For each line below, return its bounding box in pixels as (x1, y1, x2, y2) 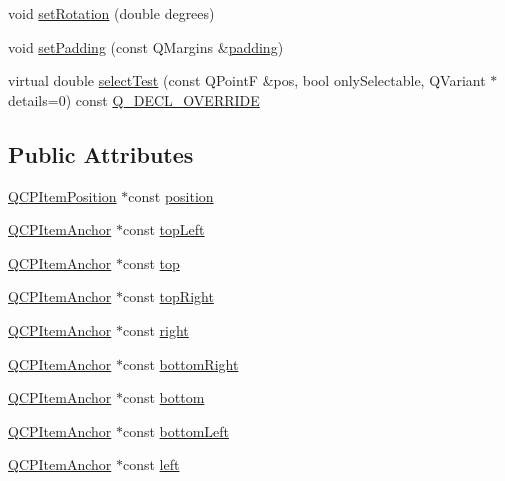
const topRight (122, 286, 214, 307)
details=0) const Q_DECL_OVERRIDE (8, 89, 260, 110)
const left (122, 454, 180, 475)
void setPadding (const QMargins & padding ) (8, 36, 284, 57)
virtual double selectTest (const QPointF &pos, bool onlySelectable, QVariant (8, 70, 486, 91)
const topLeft (122, 219, 205, 240)
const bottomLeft (122, 420, 230, 441)
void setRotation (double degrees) (8, 3, 215, 23)
